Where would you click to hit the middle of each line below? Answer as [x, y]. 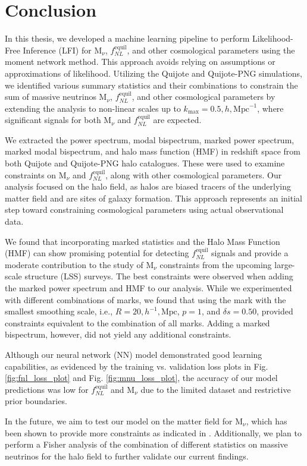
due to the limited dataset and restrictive [216, 389]
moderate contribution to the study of [74, 264]
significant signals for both [53, 120]
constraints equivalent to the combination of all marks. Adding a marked [137, 322]
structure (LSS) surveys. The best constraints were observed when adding [159, 276]
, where [270, 108]
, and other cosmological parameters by [203, 97]
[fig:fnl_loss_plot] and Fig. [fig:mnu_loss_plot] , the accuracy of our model [141, 378]
